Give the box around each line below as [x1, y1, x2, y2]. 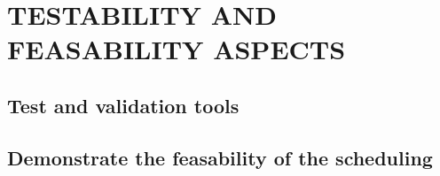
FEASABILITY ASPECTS [7, 31, 346, 67]
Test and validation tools [7, 91, 240, 119]
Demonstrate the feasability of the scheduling [7, 143, 433, 171]
